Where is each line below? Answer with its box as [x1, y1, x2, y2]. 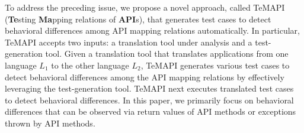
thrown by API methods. [5, 116, 95, 129]
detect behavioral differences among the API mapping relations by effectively [5, 70, 284, 83]
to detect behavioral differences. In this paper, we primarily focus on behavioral [5, 93, 294, 106]
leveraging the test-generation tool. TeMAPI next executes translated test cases [5, 82, 294, 95]
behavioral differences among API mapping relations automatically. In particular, [5, 24, 300, 37]
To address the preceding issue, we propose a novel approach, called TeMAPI [5, 1, 285, 13]
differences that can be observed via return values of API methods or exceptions [5, 105, 296, 118]
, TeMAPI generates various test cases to [140, 59, 290, 71]
